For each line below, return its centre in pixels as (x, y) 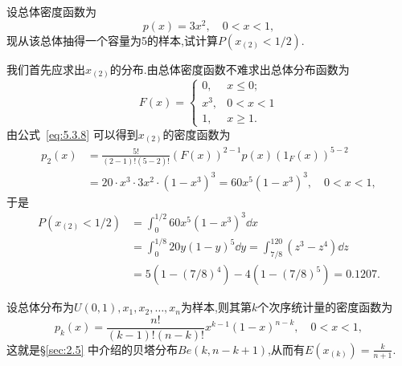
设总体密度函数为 (51, 11)
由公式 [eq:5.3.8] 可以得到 (72, 134)
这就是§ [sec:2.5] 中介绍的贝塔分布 (92, 349)
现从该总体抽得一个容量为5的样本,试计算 (112, 40)
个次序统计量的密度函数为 (325, 307)
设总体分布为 (40, 307)
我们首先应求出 (46, 69)
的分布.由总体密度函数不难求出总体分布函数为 (230, 69)
